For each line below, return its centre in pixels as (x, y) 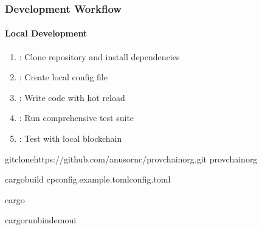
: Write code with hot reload (72, 97)
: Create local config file (63, 77)
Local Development (46, 33)
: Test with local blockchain (71, 138)
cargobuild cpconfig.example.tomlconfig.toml (88, 179)
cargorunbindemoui (41, 220)
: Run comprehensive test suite (77, 118)
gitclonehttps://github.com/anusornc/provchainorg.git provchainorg (131, 159)
